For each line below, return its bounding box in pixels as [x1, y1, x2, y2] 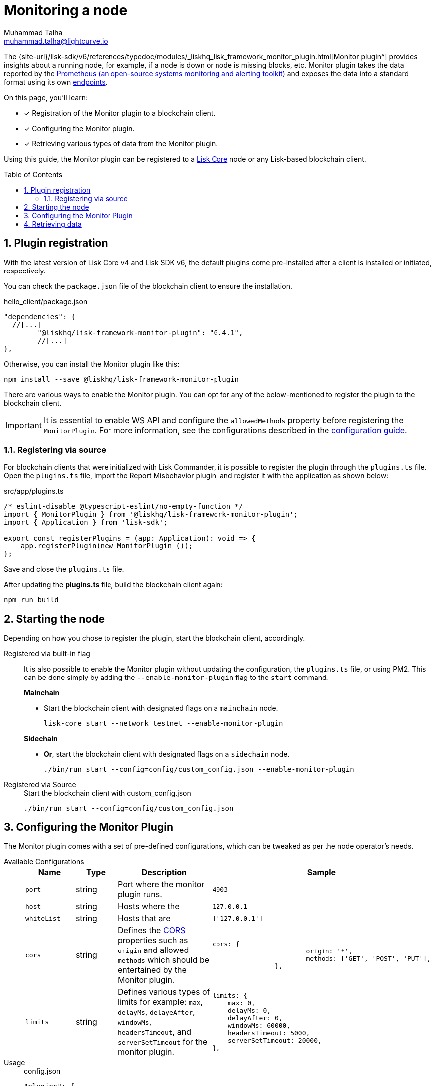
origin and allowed [118, 945, 189, 955]
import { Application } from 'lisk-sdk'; [4, 518, 168, 527]
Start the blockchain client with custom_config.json [24, 789, 191, 798]
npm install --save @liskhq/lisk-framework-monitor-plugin [4, 375, 239, 383]
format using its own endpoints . [4, 77, 108, 86]
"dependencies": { [4, 312, 76, 321]
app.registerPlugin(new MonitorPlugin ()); [20, 542, 193, 550]
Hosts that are [118, 913, 171, 924]
